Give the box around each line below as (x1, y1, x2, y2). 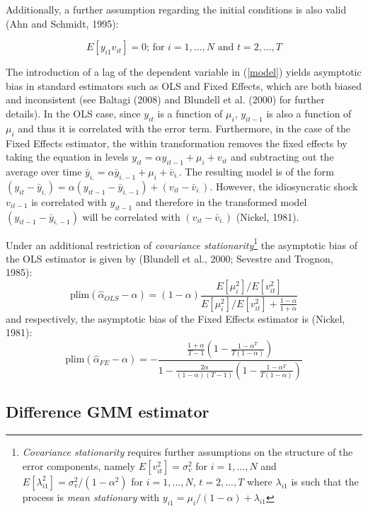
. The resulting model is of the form (178, 163, 334, 178)
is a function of (157, 105, 223, 120)
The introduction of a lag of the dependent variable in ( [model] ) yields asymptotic (6, 64, 362, 79)
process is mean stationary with (22, 489, 160, 504)
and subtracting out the (231, 149, 334, 164)
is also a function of (266, 105, 352, 120)
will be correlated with (82, 209, 180, 224)
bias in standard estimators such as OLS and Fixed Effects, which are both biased (6, 78, 362, 93)
